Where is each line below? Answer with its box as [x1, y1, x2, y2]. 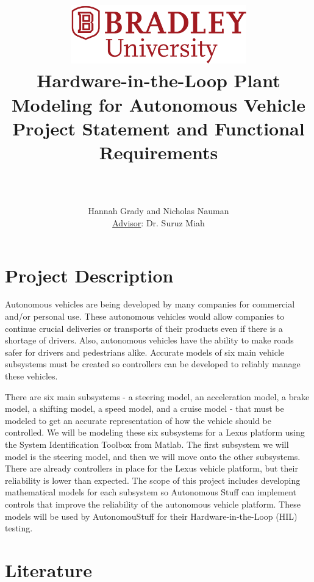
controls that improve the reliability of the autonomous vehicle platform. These [5, 497, 301, 510]
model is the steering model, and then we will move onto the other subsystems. [5, 450, 301, 462]
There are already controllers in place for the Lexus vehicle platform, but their [5, 462, 298, 475]
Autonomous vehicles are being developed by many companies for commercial [5, 298, 295, 311]
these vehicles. [5, 370, 58, 382]
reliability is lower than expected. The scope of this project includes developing [5, 473, 301, 486]
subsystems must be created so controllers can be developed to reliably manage [5, 357, 301, 370]
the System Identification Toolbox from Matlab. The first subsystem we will [5, 437, 289, 450]
